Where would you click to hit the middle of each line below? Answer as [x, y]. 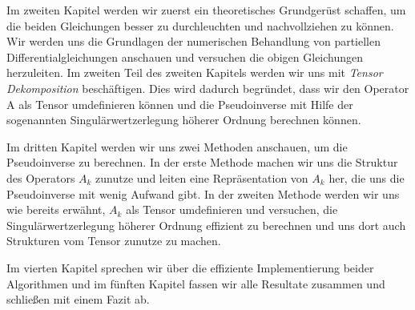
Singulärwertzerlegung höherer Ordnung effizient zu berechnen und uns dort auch [206, 225]
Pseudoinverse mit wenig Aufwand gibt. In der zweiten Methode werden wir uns [203, 193]
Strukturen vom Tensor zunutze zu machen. [114, 241]
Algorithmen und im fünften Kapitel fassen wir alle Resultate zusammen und [196, 283]
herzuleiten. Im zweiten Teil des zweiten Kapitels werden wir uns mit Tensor [195, 72]
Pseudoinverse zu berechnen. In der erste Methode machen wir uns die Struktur [202, 162]
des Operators [41, 177]
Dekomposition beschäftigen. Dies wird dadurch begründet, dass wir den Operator [208, 88]
